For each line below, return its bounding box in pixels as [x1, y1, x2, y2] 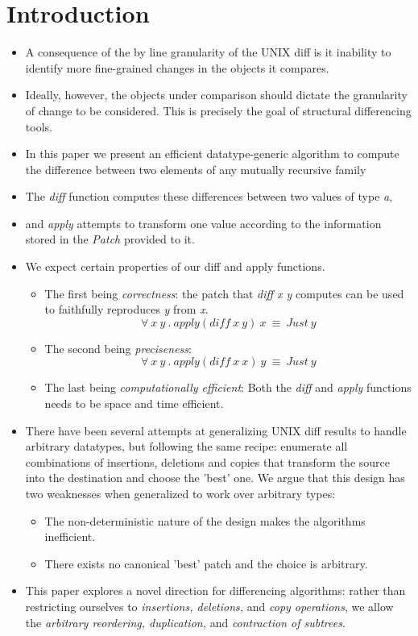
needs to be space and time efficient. [44, 395, 224, 412]
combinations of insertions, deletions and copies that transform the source [25, 453, 390, 470]
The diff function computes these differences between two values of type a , [25, 188, 393, 205]
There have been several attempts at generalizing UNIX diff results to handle [25, 422, 407, 439]
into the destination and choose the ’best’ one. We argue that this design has [25, 469, 405, 486]
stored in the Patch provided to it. [25, 231, 195, 247]
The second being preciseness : [44, 339, 192, 356]
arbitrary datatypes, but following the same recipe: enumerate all [25, 438, 348, 455]
